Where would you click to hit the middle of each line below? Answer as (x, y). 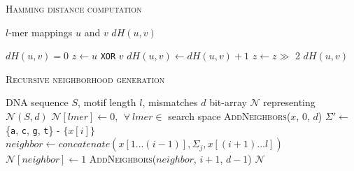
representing (289, 102)
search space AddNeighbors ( (229, 116)
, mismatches (170, 102)
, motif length (107, 102)
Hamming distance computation (74, 8)
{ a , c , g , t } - (33, 129)
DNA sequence (37, 102)
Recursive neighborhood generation (85, 79)
